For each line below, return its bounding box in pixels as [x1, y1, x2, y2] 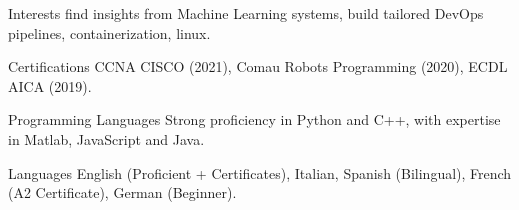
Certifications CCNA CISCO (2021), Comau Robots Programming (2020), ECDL [8, 56, 508, 77]
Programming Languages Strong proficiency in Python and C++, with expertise [8, 109, 501, 130]
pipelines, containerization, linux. [8, 22, 211, 43]
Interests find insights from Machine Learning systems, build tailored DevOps [8, 3, 484, 23]
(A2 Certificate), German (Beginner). [8, 182, 237, 203]
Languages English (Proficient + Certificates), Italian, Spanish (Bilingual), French [8, 162, 512, 183]
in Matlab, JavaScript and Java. [8, 128, 205, 149]
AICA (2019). [8, 75, 92, 96]
